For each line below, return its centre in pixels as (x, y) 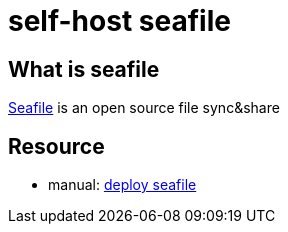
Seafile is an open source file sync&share (144, 108)
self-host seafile (119, 21)
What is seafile (84, 69)
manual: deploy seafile (122, 185)
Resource (56, 146)
